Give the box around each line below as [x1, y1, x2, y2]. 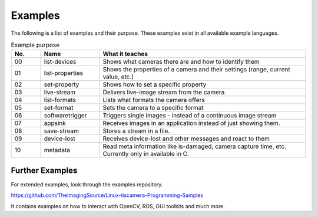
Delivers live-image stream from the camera [102, 88, 225, 97]
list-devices [44, 58, 77, 66]
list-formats [44, 96, 76, 104]
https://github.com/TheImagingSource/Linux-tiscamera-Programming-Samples [11, 192, 203, 199]
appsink [44, 119, 66, 127]
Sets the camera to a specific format [102, 104, 204, 112]
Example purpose [11, 41, 60, 50]
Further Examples [11, 165, 78, 175]
